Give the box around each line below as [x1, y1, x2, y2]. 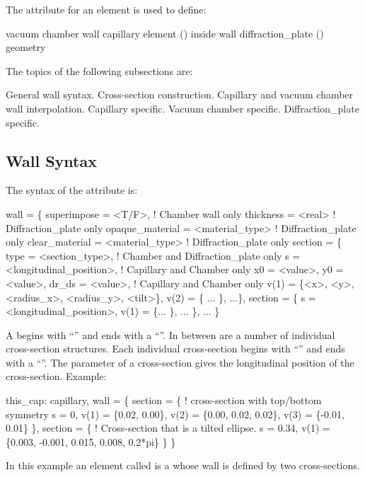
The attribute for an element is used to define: [6, 2, 207, 16]
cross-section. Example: [6, 369, 107, 384]
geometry [6, 40, 46, 54]
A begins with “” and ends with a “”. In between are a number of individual [6, 327, 335, 342]
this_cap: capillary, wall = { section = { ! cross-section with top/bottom [6, 393, 322, 408]
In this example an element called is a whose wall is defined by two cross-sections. [6, 458, 360, 473]
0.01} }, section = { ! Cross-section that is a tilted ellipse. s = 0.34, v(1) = [6, 420, 331, 435]
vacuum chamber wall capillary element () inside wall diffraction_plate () [6, 25, 324, 40]
